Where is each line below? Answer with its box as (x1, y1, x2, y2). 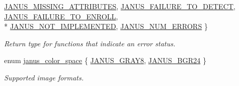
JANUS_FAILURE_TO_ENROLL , (4, 11, 118, 21)
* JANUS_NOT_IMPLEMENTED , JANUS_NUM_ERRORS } (4, 21, 208, 32)
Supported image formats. (4, 72, 84, 82)
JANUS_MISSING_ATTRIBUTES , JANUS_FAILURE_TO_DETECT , (4, 1, 236, 11)
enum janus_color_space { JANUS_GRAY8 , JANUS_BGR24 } (4, 55, 206, 66)
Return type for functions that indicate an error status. (4, 38, 176, 48)
